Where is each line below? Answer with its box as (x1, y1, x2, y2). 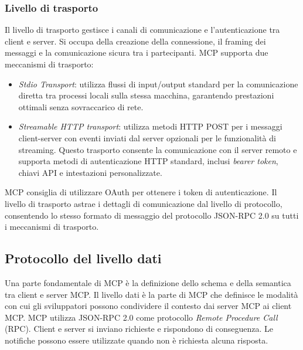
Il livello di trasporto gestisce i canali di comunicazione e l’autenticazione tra (5, 23, 280, 36)
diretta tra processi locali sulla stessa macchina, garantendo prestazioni (18, 89, 274, 101)
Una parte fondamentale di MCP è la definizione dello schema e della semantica (5, 276, 291, 288)
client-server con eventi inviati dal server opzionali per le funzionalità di (18, 131, 276, 144)
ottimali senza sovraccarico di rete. (18, 100, 144, 113)
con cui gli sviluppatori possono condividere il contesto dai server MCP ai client (5, 300, 292, 312)
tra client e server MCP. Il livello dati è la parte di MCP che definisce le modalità (5, 288, 298, 300)
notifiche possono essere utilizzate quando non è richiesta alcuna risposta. (5, 334, 268, 346)
